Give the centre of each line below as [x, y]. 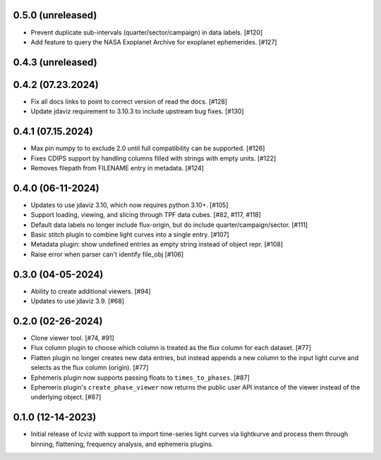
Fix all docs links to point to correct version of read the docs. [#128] [129, 101]
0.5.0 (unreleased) [55, 15]
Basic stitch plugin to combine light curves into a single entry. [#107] [130, 234]
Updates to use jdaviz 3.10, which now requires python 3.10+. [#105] [129, 205]
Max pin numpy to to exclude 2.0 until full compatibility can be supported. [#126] [148, 149]
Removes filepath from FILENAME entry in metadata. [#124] [117, 168]
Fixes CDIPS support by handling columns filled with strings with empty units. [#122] [153, 158]
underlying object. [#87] [66, 397]
